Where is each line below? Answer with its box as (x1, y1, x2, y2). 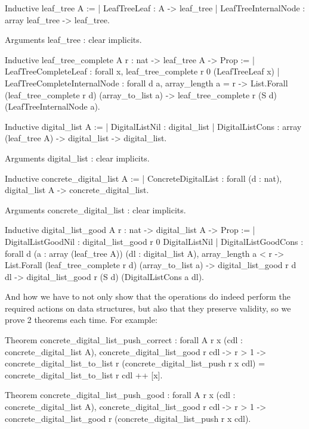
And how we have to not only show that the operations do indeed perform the (5, 290, 291, 303)
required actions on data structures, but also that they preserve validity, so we (5, 301, 291, 314)
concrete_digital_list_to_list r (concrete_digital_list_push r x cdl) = (5, 357, 265, 369)
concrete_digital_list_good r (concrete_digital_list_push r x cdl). (5, 412, 251, 424)
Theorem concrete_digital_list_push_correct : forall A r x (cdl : (5, 334, 243, 346)
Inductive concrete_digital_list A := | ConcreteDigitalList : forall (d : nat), (5, 172, 282, 184)
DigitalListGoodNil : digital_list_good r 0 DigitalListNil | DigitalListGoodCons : (5, 235, 304, 247)
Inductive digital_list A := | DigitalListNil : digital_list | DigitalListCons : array (5, 120, 302, 132)
